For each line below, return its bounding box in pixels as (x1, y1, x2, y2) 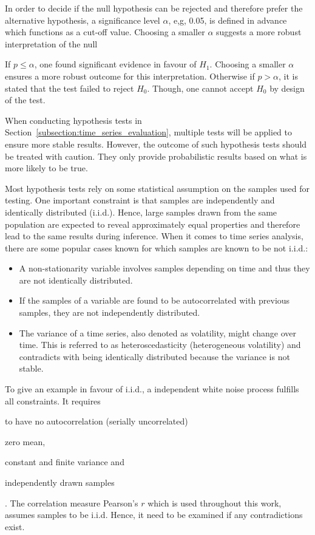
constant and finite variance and (5, 455, 124, 468)
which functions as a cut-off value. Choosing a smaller (5, 26, 205, 38)
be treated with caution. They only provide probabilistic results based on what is (5, 149, 307, 162)
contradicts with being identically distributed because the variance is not (19, 350, 290, 363)
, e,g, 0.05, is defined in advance (168, 13, 287, 26)
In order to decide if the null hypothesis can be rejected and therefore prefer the (5, 2, 303, 14)
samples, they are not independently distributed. (19, 306, 200, 319)
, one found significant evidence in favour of (34, 58, 197, 70)
